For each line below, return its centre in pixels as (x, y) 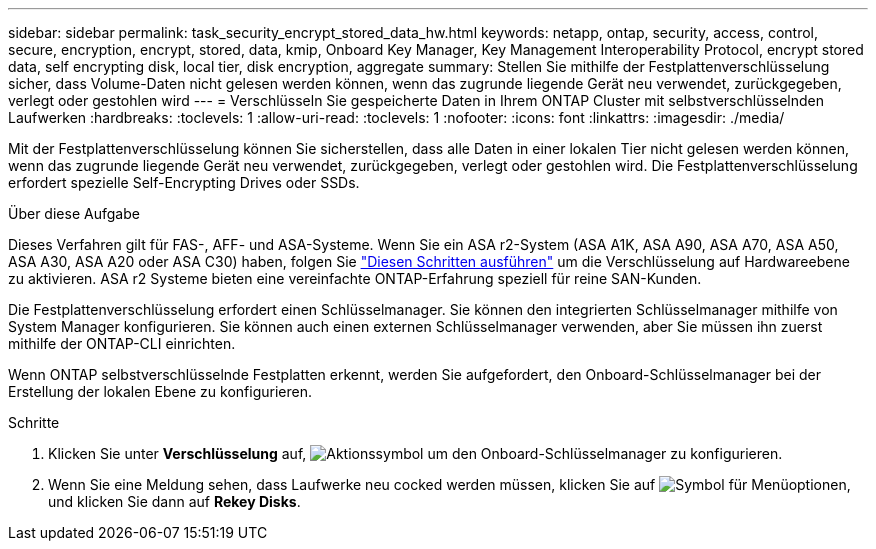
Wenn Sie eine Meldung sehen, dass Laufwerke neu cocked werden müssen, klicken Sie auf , (449, 484)
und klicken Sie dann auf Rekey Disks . (174, 501)
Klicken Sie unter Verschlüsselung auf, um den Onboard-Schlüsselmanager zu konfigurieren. (415, 453)
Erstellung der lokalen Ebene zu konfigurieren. (160, 391)
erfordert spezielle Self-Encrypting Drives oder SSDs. (184, 182)
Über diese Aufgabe (74, 213)
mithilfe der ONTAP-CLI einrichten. (122, 343)
